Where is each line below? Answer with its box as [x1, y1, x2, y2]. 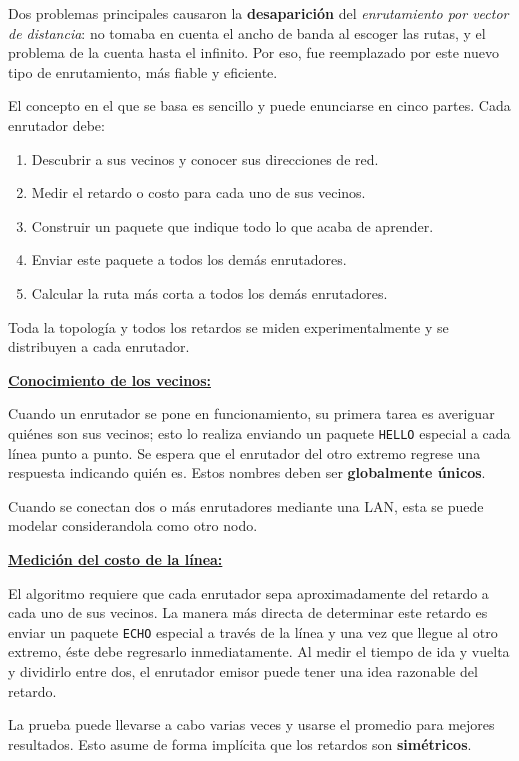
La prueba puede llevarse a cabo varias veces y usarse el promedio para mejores [8, 714, 495, 735]
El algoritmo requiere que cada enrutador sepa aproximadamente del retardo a [8, 582, 489, 603]
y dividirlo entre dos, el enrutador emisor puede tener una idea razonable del [8, 660, 478, 681]
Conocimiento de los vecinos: [8, 369, 211, 390]
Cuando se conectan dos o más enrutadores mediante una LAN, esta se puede [8, 495, 484, 516]
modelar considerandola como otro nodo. [8, 515, 258, 536]
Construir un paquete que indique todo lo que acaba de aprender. [31, 215, 434, 236]
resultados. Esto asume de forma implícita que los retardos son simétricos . [8, 733, 472, 754]
